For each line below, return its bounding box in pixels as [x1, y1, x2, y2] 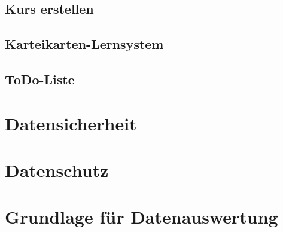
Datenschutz [5, 157, 109, 182]
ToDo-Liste [5, 69, 75, 88]
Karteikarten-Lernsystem [5, 35, 164, 53]
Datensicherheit [5, 111, 137, 135]
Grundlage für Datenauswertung [5, 204, 278, 229]
